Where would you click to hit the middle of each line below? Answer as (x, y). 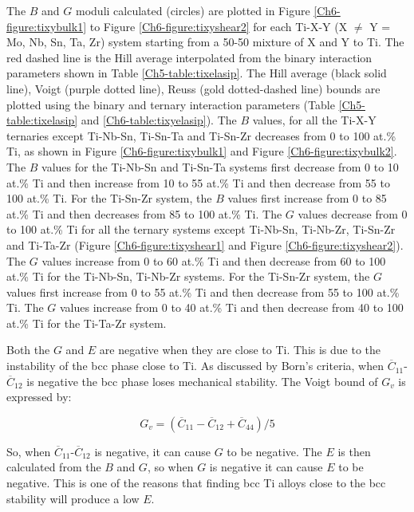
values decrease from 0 (353, 213)
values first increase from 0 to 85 (307, 198)
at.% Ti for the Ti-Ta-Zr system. (87, 323)
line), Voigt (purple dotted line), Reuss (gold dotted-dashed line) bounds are (193, 88)
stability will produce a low (73, 498)
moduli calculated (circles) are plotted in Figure (193, 10)
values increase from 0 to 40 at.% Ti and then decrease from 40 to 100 (232, 307)
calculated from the (54, 467)
